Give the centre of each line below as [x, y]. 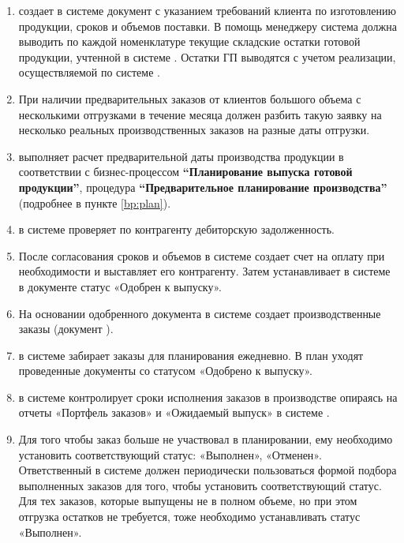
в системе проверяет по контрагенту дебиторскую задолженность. [176, 229]
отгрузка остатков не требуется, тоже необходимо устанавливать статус [189, 517]
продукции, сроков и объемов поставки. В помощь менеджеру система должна [208, 26]
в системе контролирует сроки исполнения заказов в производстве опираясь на [208, 397]
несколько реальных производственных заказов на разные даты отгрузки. [194, 130]
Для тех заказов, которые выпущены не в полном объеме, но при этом [188, 501]
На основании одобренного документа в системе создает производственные [200, 313]
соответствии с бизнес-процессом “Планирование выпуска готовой [185, 172]
